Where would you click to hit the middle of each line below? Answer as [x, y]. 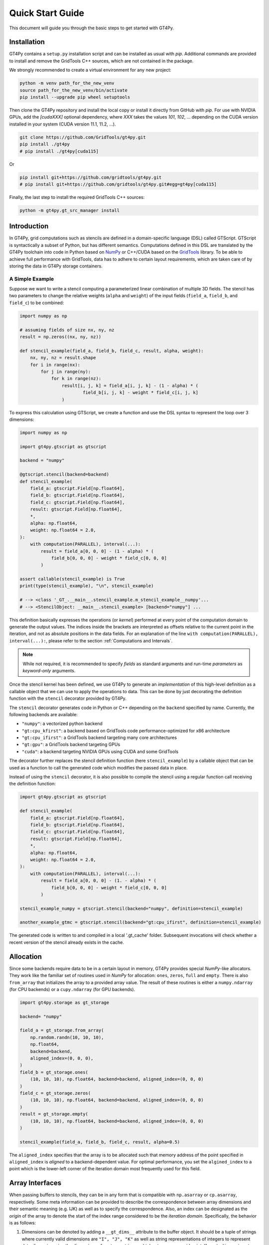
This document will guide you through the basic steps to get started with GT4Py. [92, 28]
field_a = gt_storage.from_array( [62, 1030]
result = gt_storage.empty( [54, 1114]
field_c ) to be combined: [37, 303]
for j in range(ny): [66, 372]
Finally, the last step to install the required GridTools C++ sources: [77, 197]
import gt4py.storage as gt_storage [65, 1002]
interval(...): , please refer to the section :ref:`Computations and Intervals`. [91, 640]
